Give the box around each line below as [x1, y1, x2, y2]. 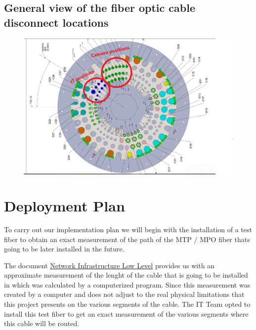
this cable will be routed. [4, 318, 80, 329]
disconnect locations [4, 14, 109, 30]
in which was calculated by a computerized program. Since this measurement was [4, 279, 251, 289]
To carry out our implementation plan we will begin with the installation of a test [4, 224, 252, 234]
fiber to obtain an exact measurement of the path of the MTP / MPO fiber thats [4, 234, 250, 244]
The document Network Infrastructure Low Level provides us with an [4, 260, 214, 270]
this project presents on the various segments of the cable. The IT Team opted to [4, 299, 251, 309]
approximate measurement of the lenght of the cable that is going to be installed [4, 270, 248, 280]
